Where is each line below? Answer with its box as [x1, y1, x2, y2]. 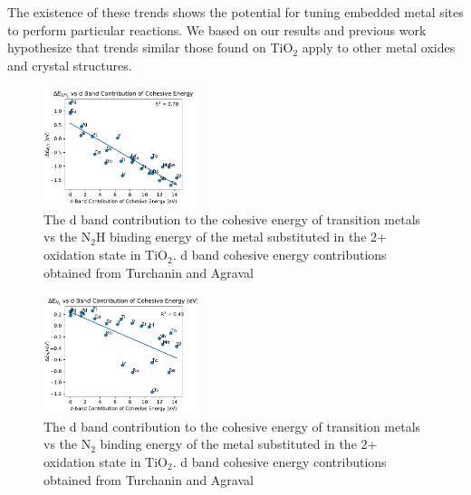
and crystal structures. [7, 55, 132, 74]
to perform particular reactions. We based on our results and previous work [7, 20, 427, 39]
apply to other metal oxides [302, 38, 456, 57]
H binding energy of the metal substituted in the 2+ [95, 227, 387, 246]
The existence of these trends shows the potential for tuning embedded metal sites [7, 3, 464, 21]
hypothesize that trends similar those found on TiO [7, 38, 293, 57]
